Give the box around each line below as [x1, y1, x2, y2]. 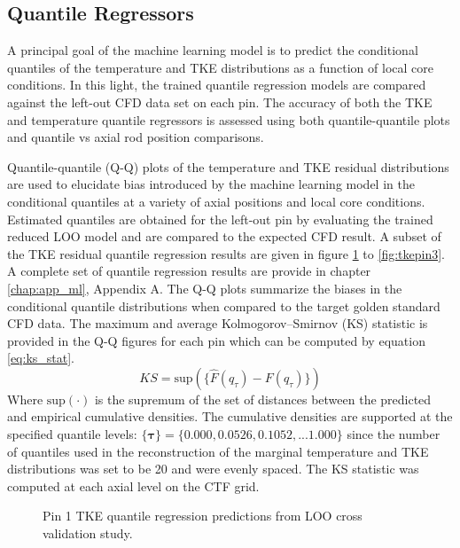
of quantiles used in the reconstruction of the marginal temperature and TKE [7, 442, 429, 460]
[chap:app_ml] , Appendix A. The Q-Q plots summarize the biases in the [7, 278, 402, 297]
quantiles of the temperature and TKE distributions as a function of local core [7, 58, 433, 76]
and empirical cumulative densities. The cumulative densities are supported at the [7, 407, 453, 426]
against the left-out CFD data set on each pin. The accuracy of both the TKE [7, 92, 433, 111]
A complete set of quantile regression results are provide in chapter [7, 262, 371, 280]
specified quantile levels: [7, 425, 137, 443]
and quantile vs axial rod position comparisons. [7, 128, 264, 146]
